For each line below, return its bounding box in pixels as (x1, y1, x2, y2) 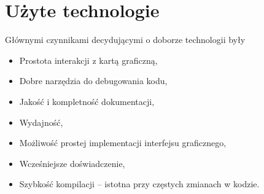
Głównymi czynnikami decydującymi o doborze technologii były (5, 33, 246, 46)
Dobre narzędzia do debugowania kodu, (19, 74, 168, 87)
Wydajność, (19, 115, 63, 128)
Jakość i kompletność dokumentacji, (19, 95, 155, 107)
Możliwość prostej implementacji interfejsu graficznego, (19, 136, 227, 149)
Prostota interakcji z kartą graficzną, (19, 53, 158, 66)
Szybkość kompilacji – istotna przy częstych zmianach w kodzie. (19, 177, 260, 190)
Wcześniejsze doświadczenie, (19, 157, 125, 169)
